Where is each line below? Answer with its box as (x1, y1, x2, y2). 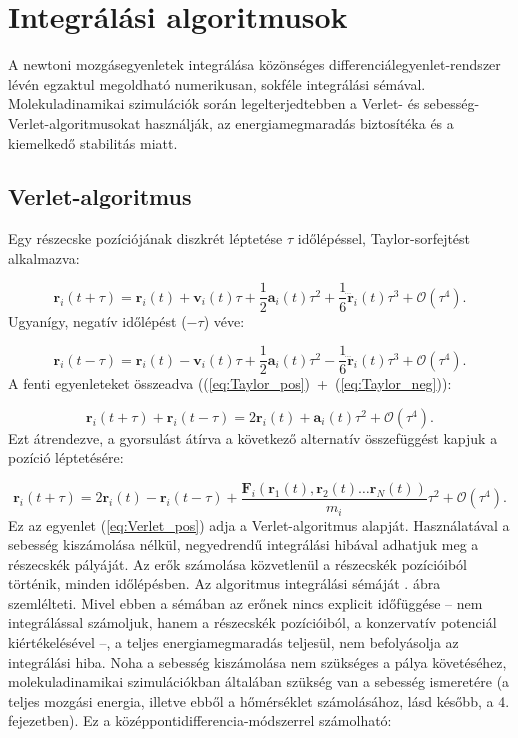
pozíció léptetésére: (8, 447, 124, 468)
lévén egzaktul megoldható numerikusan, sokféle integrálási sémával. (8, 73, 426, 94)
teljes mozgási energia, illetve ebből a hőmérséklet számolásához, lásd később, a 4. (8, 690, 510, 711)
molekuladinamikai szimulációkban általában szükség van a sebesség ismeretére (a (8, 671, 510, 692)
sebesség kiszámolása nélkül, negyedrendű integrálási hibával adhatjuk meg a (8, 534, 479, 555)
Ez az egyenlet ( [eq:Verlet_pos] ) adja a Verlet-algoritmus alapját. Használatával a (8, 514, 510, 535)
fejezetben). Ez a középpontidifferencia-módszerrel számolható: (8, 710, 392, 731)
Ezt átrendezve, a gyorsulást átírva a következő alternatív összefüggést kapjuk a (8, 427, 498, 448)
